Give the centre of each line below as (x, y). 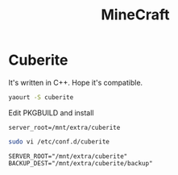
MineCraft (135, 15)
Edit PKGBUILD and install (51, 112)
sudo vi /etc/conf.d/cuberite (59, 142)
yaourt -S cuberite (41, 97)
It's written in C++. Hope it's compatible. (76, 82)
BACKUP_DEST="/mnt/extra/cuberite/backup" (81, 163)
